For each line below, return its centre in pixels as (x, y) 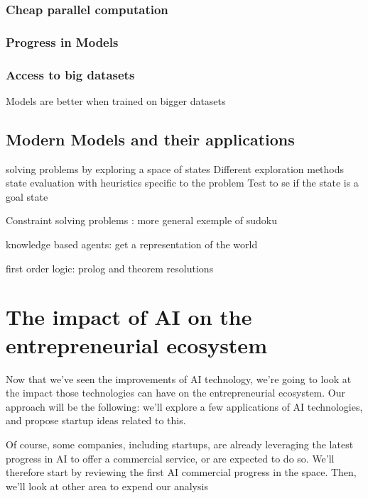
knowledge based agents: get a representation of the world (132, 244)
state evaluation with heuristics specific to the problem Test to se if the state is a (182, 183)
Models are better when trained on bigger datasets (116, 100)
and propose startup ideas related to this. (96, 420)
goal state (27, 196)
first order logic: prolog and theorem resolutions (110, 268)
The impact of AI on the (129, 317)
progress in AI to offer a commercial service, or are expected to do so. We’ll (170, 458)
